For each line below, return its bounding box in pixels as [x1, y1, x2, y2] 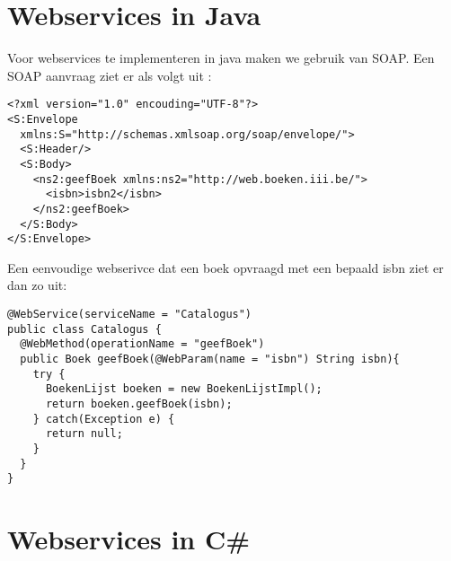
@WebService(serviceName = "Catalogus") [7, 308, 252, 321]
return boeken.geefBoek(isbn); [45, 398, 233, 410]
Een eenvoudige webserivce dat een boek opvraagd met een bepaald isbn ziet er [7, 258, 444, 276]
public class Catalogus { [7, 322, 162, 336]
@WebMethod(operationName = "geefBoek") [20, 337, 265, 351]
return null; [45, 427, 123, 441]
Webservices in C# [7, 521, 251, 557]
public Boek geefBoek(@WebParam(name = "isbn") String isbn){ [20, 353, 400, 366]
